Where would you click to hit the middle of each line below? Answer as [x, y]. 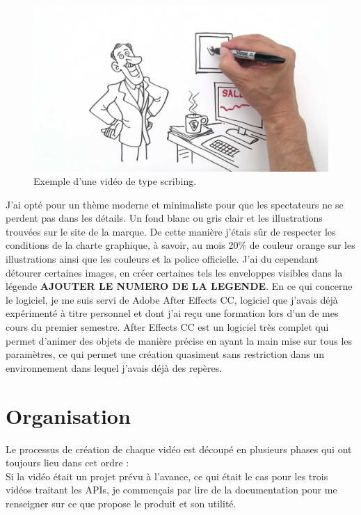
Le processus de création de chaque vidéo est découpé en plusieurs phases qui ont [179, 449]
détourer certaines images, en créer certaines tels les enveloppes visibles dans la [174, 272]
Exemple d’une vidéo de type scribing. [115, 181]
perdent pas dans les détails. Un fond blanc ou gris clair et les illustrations [164, 218]
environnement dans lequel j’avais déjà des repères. [114, 367]
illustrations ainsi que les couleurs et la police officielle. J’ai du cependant [162, 259]
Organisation [68, 415]
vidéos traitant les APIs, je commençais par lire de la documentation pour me [171, 490]
